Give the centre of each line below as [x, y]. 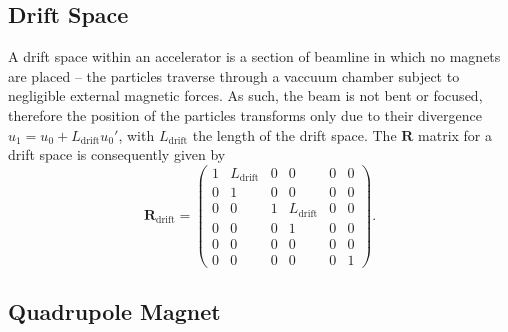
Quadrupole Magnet [114, 311]
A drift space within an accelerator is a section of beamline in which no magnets [254, 56]
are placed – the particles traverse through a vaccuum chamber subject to [234, 75]
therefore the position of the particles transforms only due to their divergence [245, 114]
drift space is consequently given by [117, 154]
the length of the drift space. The [294, 134]
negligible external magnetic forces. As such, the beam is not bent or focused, [245, 95]
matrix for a [455, 134]
